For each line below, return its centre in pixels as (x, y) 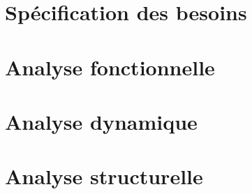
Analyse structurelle (104, 176)
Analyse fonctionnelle (110, 67)
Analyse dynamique (101, 121)
